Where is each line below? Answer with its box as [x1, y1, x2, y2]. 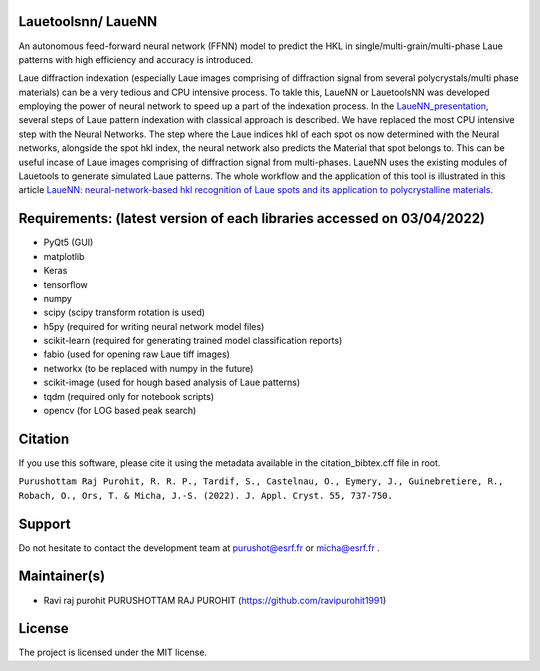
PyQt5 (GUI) [43, 236, 94, 249]
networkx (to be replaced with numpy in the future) [43, 362, 254, 374]
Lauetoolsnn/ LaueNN [18, 13, 158, 30]
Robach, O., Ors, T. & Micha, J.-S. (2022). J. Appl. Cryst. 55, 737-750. [18, 490, 394, 501]
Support [18, 515, 71, 532]
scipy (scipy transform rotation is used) [43, 306, 205, 319]
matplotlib [43, 250, 85, 262]
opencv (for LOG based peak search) [43, 405, 197, 417]
